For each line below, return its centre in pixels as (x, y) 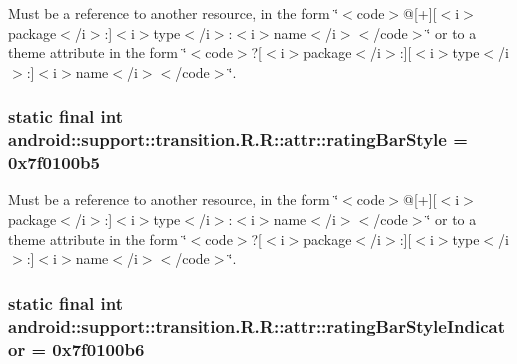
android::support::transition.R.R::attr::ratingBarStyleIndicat (256, 325)
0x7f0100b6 (98, 348)
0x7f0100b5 (54, 162)
